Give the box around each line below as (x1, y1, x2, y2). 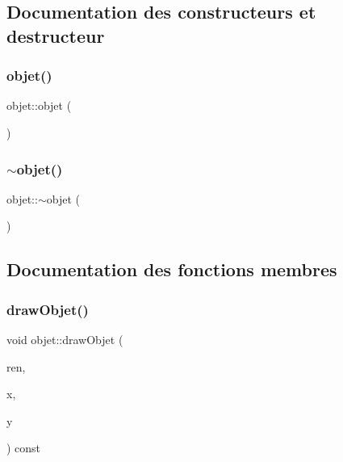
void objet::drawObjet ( (6, 330, 123, 347)
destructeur (6, 23, 105, 48)
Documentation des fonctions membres (6, 257, 337, 282)
